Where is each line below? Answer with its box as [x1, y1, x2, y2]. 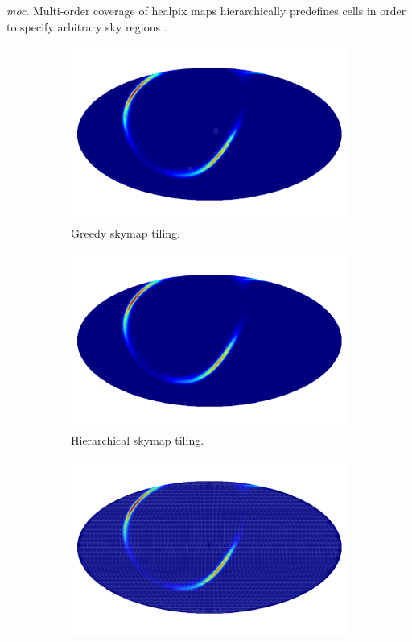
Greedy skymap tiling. [71, 225, 180, 242]
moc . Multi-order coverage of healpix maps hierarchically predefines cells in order [6, 2, 406, 19]
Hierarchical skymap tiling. [71, 431, 204, 448]
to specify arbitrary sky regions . [6, 18, 167, 35]
